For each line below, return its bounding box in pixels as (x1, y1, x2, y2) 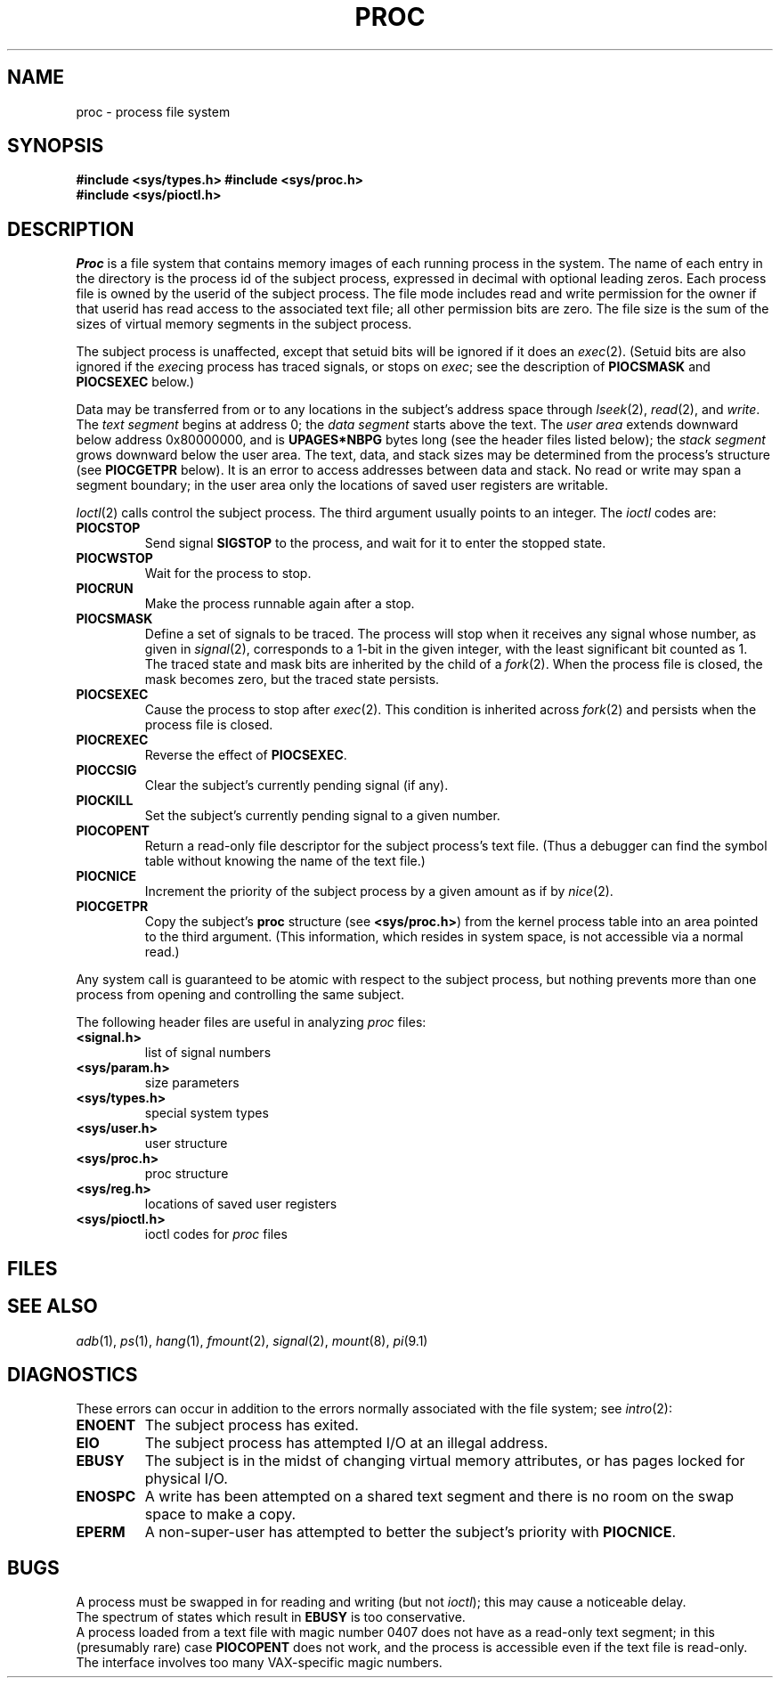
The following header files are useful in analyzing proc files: (76, 1014, 427, 1030)
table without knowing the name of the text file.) (144, 853, 426, 869)
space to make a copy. (144, 1505, 297, 1524)
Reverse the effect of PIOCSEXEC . (144, 747, 347, 763)
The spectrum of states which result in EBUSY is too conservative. (76, 1609, 466, 1625)
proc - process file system (76, 103, 231, 119)
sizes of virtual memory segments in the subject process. (76, 316, 412, 332)
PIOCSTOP (76, 520, 141, 536)
